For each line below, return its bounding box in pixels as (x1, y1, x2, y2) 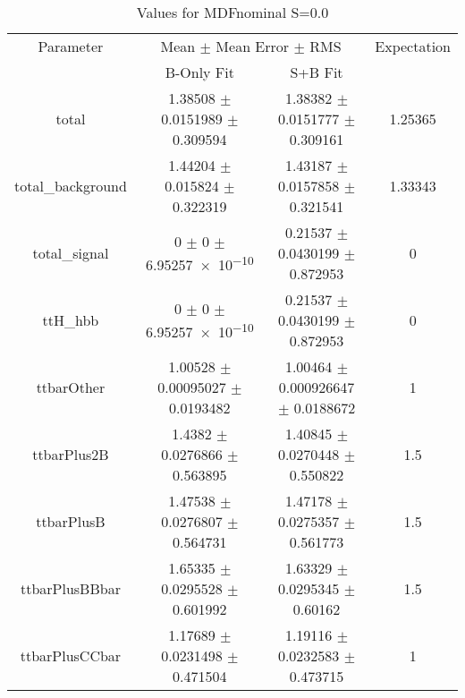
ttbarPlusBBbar (20, 578, 121, 599)
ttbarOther (36, 377, 106, 397)
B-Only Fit (165, 62, 234, 82)
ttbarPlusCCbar (20, 645, 122, 666)
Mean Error (216, 36, 290, 56)
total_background (14, 175, 127, 196)
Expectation (375, 36, 451, 56)
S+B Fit (290, 62, 343, 82)
